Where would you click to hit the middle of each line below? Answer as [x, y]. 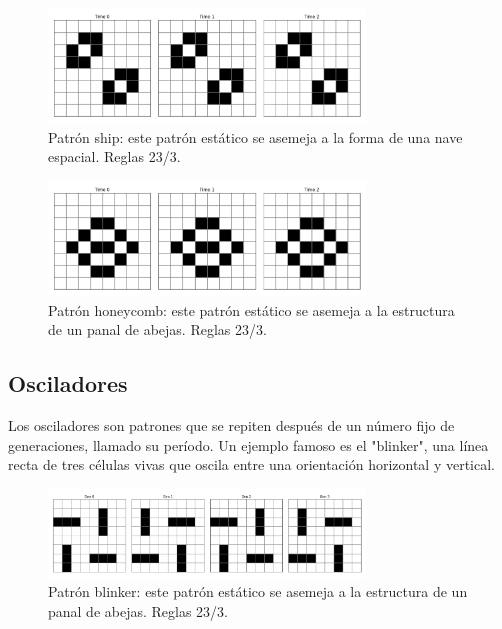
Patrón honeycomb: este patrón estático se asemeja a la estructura [251, 309]
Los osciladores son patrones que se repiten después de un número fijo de [231, 425]
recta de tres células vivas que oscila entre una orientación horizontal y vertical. [252, 464]
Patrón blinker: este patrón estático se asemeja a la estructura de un [258, 591]
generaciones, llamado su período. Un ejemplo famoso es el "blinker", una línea [248, 444]
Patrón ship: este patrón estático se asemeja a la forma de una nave [255, 136]
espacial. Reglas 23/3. [114, 156]
